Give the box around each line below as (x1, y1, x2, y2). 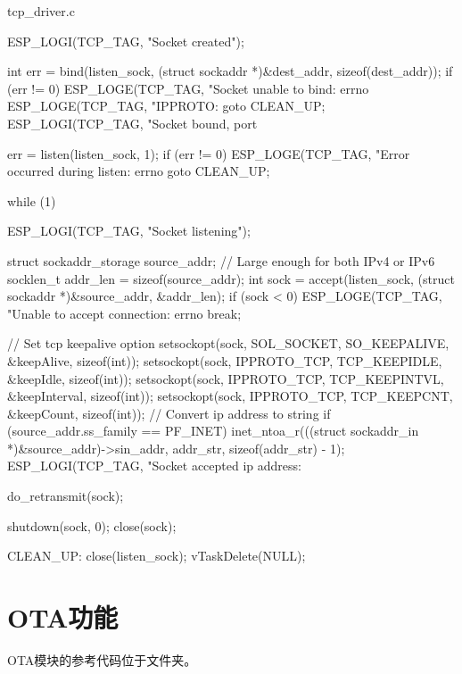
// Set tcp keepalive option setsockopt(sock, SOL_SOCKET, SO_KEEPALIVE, (7, 334, 450, 353)
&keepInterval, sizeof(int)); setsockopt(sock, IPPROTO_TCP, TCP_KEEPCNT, (7, 387, 453, 405)
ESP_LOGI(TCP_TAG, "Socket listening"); (7, 221, 251, 240)
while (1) (7, 191, 56, 210)
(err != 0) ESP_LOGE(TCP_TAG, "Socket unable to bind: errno (7, 79, 369, 97)
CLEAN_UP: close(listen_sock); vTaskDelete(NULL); (7, 546, 306, 565)
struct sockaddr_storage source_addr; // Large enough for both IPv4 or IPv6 (7, 251, 435, 270)
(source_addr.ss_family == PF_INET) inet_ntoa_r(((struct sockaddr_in (7, 421, 419, 440)
